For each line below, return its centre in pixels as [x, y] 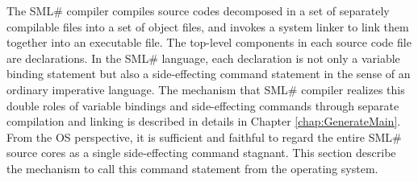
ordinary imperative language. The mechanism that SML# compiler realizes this [206, 89]
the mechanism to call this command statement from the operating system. [192, 168]
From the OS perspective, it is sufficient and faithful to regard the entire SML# [204, 136]
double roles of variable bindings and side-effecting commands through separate [203, 105]
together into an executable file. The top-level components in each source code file [209, 42]
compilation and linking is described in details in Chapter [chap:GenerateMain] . [204, 121]
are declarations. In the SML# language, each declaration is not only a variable [203, 58]
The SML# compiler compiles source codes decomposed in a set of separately [198, 10]
